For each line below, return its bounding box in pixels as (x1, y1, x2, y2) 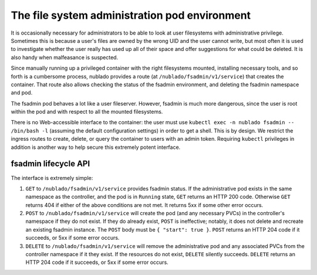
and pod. (11, 89, 33, 96)
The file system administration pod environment (11, 9, 251, 22)
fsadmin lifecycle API (11, 159, 90, 169)
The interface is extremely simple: (11, 174, 93, 181)
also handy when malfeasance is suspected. (11, 53, 119, 61)
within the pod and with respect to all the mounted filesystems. (11, 108, 163, 116)
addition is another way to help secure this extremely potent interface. (11, 144, 181, 151)
